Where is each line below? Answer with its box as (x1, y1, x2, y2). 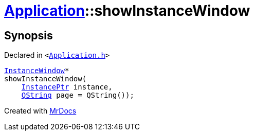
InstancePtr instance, (21, 83, 113, 92)
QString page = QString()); (21, 91, 134, 100)
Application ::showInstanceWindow (4, 2, 250, 19)
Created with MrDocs (4, 106, 77, 116)
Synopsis (4, 29, 53, 42)
